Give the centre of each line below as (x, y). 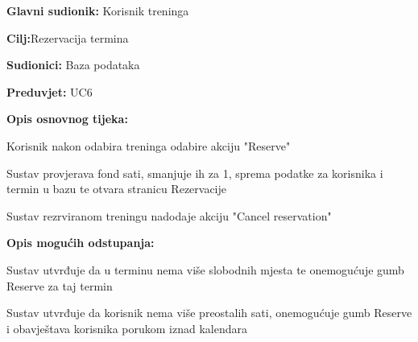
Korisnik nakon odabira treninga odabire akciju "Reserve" (149, 145)
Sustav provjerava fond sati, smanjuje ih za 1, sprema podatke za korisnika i (195, 173)
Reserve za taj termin (60, 285)
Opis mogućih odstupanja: (81, 243)
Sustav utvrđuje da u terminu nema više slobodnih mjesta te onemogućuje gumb (205, 269)
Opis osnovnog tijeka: (67, 119)
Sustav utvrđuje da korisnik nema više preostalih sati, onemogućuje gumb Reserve (209, 313)
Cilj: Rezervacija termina (68, 37)
